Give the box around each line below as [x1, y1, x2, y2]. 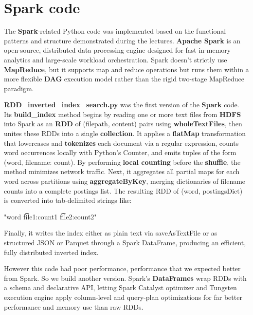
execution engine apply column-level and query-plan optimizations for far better [4, 292, 242, 302]
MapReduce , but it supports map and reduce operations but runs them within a [4, 64, 249, 74]
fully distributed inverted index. [4, 247, 99, 257]
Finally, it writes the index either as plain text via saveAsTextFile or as [4, 228, 217, 238]
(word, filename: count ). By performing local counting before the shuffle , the [4, 157, 241, 167]
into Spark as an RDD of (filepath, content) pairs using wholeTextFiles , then [4, 118, 242, 129]
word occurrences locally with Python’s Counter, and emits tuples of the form [4, 147, 236, 157]
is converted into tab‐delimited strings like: [4, 195, 132, 205]
